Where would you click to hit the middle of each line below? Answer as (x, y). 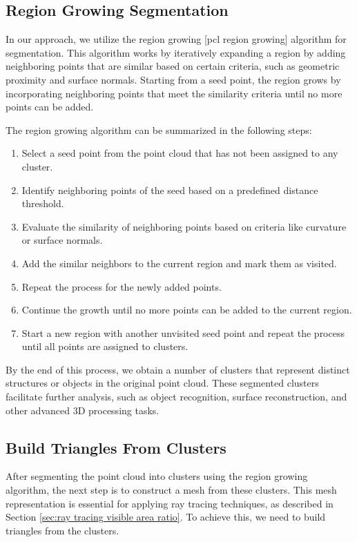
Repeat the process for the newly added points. (122, 286)
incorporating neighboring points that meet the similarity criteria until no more (174, 93)
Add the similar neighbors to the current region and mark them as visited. (179, 263)
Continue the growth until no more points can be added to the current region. (187, 310)
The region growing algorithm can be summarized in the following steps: (159, 129)
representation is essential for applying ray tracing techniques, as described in (170, 503)
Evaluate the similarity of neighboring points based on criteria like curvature (184, 226)
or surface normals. (62, 240)
